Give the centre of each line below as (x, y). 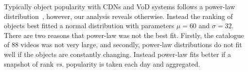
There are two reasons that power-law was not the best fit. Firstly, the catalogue (124, 35)
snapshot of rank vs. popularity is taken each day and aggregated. (102, 63)
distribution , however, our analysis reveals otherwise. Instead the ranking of (118, 16)
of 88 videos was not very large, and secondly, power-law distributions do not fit (123, 45)
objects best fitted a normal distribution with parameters (89, 26)
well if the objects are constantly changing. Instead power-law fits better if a (118, 54)
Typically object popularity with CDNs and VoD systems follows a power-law (120, 6)
